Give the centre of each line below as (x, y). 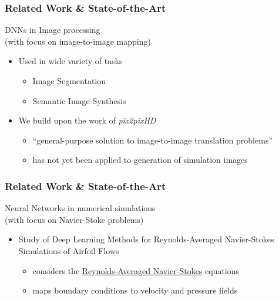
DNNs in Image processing (53, 30)
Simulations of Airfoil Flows (69, 250)
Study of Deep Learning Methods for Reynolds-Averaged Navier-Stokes (146, 239)
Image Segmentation (69, 81)
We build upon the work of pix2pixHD (87, 120)
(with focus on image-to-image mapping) (78, 41)
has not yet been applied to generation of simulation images (140, 160)
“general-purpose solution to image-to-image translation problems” (153, 140)
